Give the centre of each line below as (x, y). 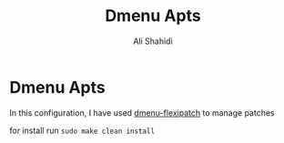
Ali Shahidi (153, 41)
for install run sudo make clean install (82, 130)
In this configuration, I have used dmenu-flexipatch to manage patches (142, 112)
